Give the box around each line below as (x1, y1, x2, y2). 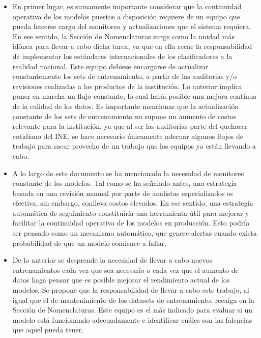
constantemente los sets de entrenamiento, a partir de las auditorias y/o (12, 71, 237, 81)
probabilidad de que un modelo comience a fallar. (12, 237, 167, 248)
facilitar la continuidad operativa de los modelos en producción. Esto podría (12, 217, 250, 228)
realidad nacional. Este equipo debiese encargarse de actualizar (12, 61, 209, 71)
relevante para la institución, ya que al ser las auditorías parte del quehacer (12, 121, 248, 131)
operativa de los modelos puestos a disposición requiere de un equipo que (12, 11, 240, 21)
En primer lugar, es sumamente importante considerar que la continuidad (12, 1, 242, 11)
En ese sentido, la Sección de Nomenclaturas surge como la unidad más (12, 31, 235, 41)
